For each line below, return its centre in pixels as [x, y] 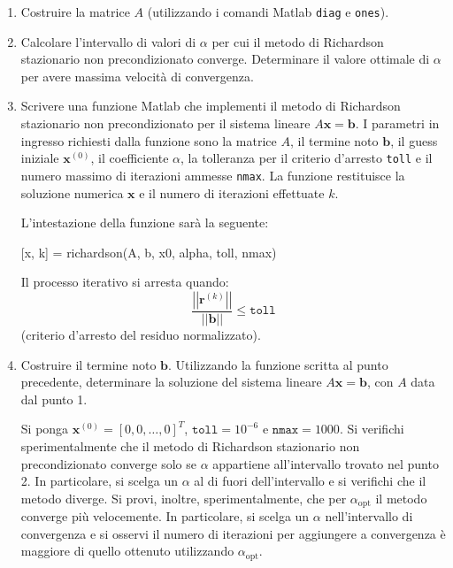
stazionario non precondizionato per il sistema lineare [165, 123]
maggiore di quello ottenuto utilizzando [127, 551]
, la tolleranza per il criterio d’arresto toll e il [307, 158]
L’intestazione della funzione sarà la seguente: [145, 223]
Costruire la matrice [75, 12]
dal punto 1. [54, 399]
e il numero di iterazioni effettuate [232, 192]
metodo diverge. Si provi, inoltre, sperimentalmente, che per [184, 498]
